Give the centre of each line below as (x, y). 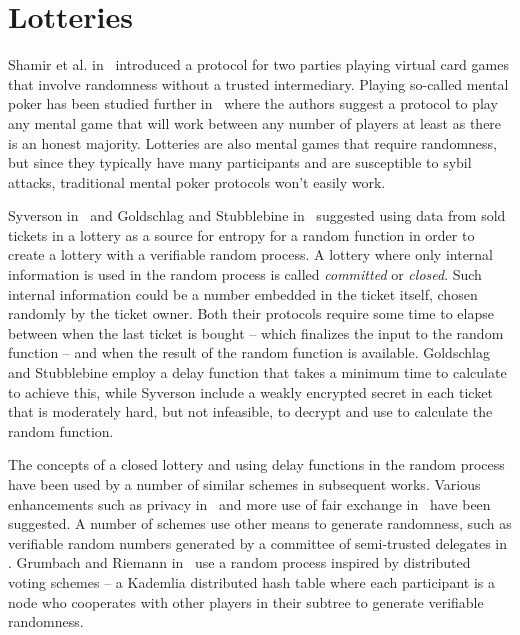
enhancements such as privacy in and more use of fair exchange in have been (249, 503)
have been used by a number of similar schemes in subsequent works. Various (244, 484)
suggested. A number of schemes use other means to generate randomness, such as (260, 523)
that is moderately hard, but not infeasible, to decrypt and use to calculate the (250, 411)
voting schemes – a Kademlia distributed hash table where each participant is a (251, 581)
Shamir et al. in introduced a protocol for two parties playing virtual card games (258, 64)
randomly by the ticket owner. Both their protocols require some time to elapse (251, 313)
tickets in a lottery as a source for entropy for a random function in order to (241, 234)
